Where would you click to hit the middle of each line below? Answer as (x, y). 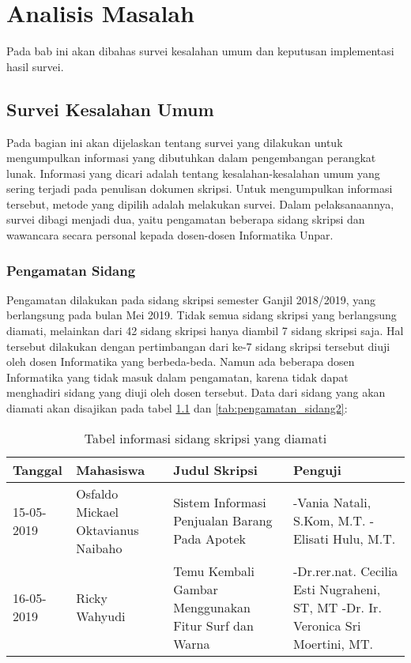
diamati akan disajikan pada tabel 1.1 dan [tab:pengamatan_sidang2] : (177, 408)
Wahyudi (101, 616)
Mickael (98, 511)
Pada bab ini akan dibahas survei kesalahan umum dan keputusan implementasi (200, 51)
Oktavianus (107, 529)
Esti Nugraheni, (337, 589)
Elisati (311, 539)
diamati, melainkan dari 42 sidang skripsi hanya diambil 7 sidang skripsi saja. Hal (205, 331)
